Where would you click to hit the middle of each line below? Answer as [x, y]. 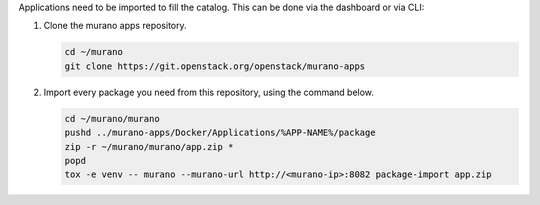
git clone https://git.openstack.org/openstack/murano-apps [215, 66]
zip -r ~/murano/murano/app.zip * [149, 146]
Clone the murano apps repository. [115, 26]
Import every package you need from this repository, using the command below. [209, 92]
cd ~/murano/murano [112, 118]
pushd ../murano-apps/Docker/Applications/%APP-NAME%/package [220, 133]
